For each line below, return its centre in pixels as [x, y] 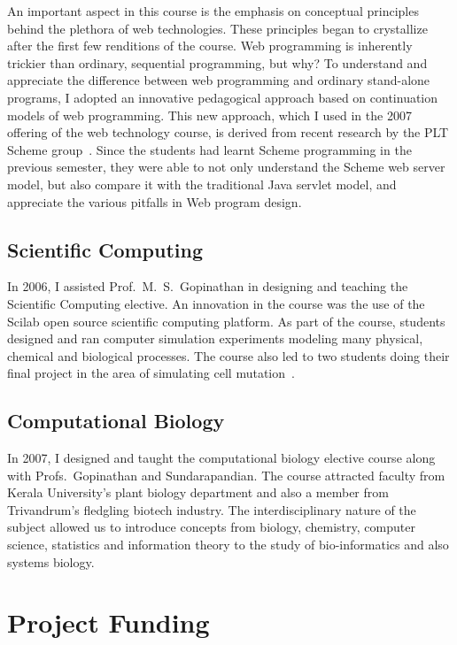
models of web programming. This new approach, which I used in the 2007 [209, 115]
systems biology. [51, 561]
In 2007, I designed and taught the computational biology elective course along [221, 458]
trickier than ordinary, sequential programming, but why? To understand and [217, 62]
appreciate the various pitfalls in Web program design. [155, 201]
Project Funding [108, 622]
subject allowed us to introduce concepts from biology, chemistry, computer [211, 527]
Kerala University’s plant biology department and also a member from [198, 492]
